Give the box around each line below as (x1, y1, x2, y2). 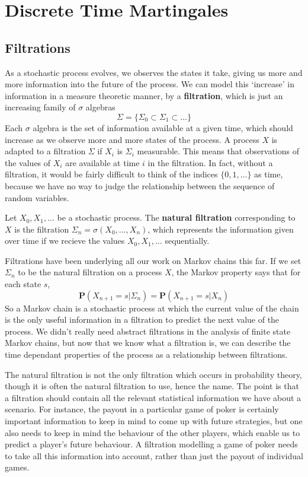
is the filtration (14, 222, 69, 235)
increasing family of (5, 101, 76, 113)
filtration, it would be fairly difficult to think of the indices (5, 168, 218, 180)
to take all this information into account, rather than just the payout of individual (5, 449, 303, 462)
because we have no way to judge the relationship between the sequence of (5, 179, 275, 192)
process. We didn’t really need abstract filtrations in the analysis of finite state (5, 325, 291, 337)
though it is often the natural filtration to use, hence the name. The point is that (5, 380, 299, 392)
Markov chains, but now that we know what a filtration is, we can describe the (5, 336, 291, 349)
